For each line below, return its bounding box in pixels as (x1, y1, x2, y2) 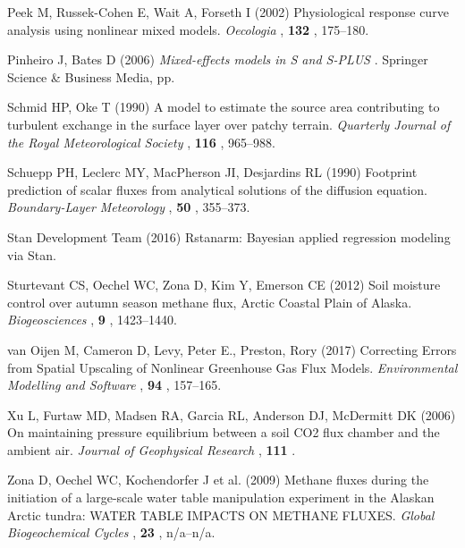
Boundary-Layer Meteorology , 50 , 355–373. (7, 198, 250, 216)
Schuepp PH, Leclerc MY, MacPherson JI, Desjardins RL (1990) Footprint (7, 163, 418, 181)
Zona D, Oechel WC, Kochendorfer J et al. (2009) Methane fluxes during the (7, 470, 429, 489)
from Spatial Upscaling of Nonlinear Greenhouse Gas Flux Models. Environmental (7, 358, 458, 376)
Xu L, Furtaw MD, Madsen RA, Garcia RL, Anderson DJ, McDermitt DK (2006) (7, 405, 456, 424)
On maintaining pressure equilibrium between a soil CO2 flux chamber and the (7, 423, 440, 442)
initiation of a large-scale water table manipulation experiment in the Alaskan (7, 488, 435, 507)
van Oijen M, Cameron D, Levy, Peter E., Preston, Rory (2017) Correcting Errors (7, 340, 457, 358)
